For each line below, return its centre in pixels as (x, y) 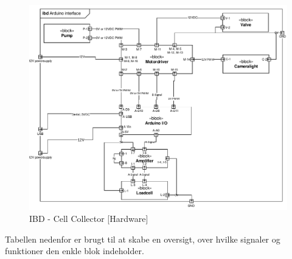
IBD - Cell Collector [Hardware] (89, 219)
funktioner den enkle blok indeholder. (75, 251)
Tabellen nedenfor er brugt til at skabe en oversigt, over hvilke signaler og (143, 239)
